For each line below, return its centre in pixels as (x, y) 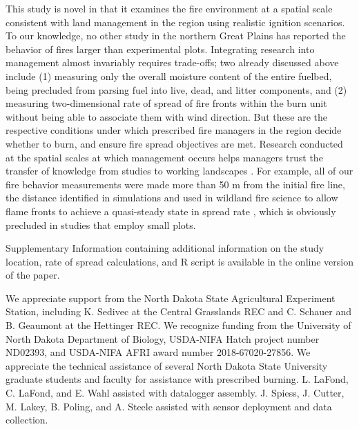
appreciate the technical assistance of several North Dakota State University (167, 365)
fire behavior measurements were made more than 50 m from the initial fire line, (175, 184)
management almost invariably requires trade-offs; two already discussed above (172, 62)
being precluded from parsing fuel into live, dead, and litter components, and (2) (176, 89)
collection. (27, 420)
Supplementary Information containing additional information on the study (165, 248)
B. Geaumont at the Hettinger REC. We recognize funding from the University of (178, 325)
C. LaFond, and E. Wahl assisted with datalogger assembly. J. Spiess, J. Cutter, (175, 393)
